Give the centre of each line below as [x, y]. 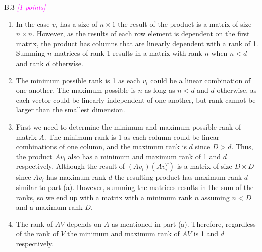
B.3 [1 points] [25, 7]
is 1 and [206, 234]
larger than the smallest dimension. [70, 110]
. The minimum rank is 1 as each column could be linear [132, 136]
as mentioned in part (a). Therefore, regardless [184, 224]
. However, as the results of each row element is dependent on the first [141, 34]
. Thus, [242, 146]
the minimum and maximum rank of [123, 234]
